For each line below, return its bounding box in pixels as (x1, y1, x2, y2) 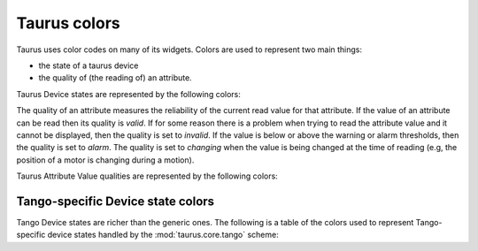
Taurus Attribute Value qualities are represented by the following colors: (16, 171, 278, 181)
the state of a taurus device (38, 60, 139, 71)
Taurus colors (16, 13, 120, 33)
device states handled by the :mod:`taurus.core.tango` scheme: (47, 230, 279, 240)
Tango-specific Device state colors (16, 194, 215, 209)
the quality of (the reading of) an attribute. (38, 72, 192, 83)
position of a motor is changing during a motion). (16, 155, 195, 165)
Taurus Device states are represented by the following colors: (16, 88, 241, 99)
